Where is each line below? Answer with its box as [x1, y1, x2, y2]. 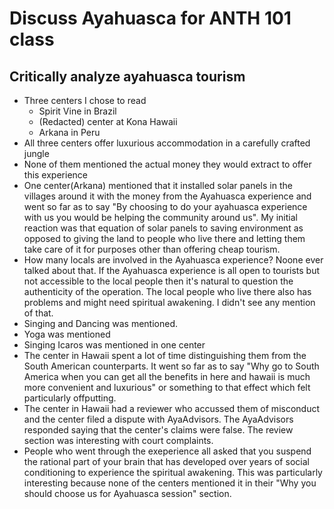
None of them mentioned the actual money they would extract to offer [23, 158, 312, 170]
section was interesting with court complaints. [23, 435, 214, 446]
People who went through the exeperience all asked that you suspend [23, 445, 312, 457]
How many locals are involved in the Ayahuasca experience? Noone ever [23, 254, 324, 266]
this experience [23, 169, 88, 181]
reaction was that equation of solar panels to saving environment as [23, 222, 304, 234]
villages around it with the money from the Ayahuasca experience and [23, 190, 312, 202]
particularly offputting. [23, 392, 117, 404]
